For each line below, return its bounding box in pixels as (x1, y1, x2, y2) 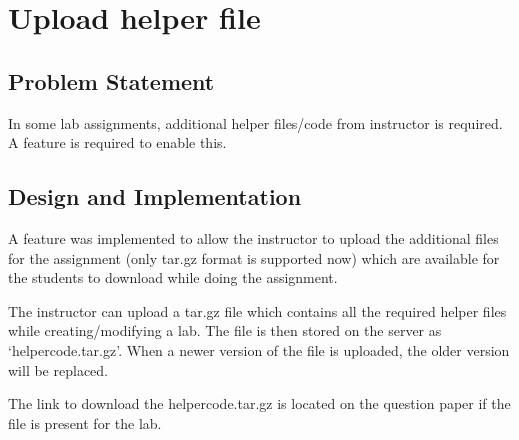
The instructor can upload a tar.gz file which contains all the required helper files (8, 300, 507, 321)
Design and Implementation (8, 181, 302, 212)
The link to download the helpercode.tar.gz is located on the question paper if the (8, 393, 511, 414)
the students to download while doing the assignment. (8, 267, 338, 288)
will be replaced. (8, 359, 108, 380)
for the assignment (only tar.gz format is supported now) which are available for (8, 247, 500, 268)
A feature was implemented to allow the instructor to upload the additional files (8, 227, 499, 248)
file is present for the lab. (8, 412, 162, 433)
